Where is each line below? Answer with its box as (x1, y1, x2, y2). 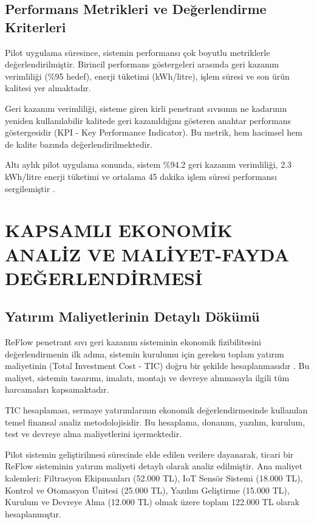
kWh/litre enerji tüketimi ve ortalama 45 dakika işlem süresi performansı (5, 170, 277, 182)
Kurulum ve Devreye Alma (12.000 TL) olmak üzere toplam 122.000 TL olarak (5, 495, 299, 508)
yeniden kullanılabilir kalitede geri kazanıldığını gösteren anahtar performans (5, 114, 292, 126)
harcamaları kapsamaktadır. (5, 383, 109, 396)
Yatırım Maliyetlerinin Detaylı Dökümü (5, 307, 260, 326)
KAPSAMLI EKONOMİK (5, 218, 233, 243)
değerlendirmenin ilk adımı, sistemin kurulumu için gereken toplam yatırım (5, 347, 284, 360)
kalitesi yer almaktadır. (5, 81, 91, 94)
